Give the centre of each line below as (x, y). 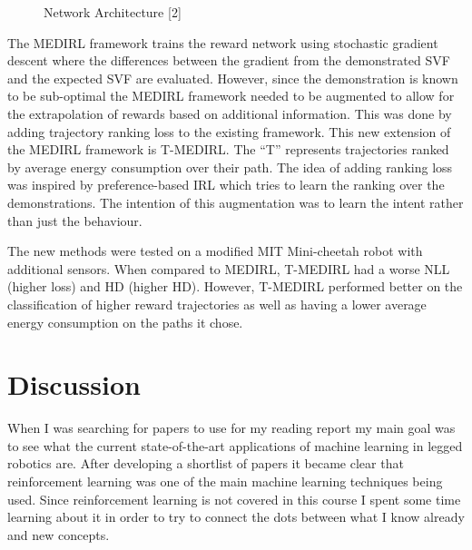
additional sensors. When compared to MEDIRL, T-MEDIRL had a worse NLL (229, 268)
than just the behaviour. (75, 220)
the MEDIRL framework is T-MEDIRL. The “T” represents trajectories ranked (228, 149)
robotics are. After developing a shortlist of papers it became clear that (206, 463)
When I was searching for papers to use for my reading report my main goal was (231, 428)
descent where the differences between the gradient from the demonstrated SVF (229, 60)
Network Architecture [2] (113, 12)
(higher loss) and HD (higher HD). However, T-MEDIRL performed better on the (235, 286)
